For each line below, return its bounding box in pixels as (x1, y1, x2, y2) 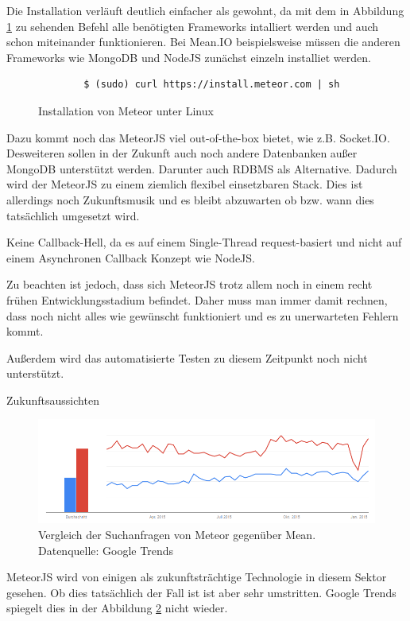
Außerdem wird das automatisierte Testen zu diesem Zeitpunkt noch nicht (6, 349, 368, 366)
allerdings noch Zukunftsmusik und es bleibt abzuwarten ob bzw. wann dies (6, 191, 374, 208)
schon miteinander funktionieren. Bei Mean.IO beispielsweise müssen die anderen (6, 33, 400, 50)
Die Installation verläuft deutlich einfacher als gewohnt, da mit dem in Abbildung (6, 2, 404, 18)
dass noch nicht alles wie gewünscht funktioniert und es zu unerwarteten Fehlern (6, 307, 399, 324)
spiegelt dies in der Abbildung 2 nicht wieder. (6, 600, 228, 616)
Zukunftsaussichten (6, 391, 99, 408)
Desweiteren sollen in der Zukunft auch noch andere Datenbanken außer (6, 145, 358, 161)
